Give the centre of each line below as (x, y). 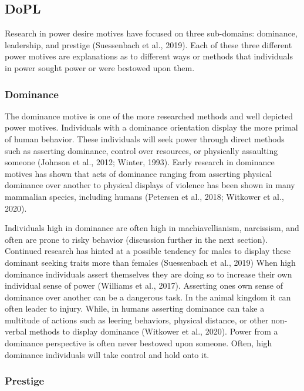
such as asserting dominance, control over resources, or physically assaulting (141, 150)
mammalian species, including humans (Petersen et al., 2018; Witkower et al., (144, 196)
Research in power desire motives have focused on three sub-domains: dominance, (151, 33)
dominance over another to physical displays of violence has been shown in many (150, 185)
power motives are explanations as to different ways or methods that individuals (149, 56)
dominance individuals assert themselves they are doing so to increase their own (148, 274)
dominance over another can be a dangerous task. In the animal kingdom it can (148, 297)
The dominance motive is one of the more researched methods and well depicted (149, 116)
